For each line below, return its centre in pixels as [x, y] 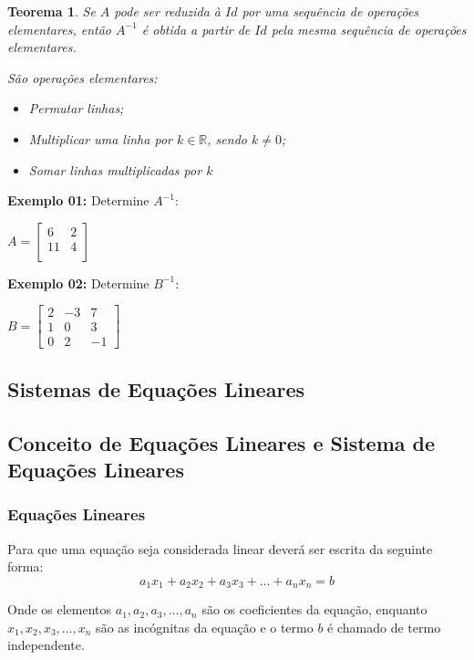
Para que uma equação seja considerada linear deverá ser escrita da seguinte [220, 548]
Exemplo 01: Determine [78, 200]
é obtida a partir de [196, 29]
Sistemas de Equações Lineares [156, 388]
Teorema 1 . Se [52, 11]
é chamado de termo [384, 627]
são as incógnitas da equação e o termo [205, 627]
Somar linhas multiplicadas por [115, 169]
